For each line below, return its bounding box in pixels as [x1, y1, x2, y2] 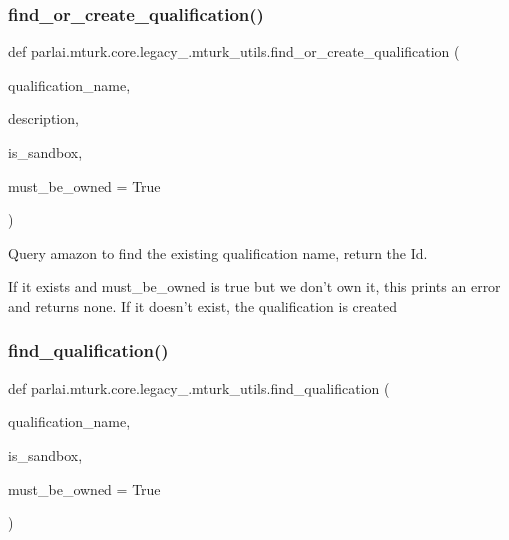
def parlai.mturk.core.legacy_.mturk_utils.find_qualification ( [8, 377, 390, 398]
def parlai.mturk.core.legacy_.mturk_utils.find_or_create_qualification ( [8, 41, 460, 62]
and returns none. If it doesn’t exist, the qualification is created [8, 295, 397, 316]
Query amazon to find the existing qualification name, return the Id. [8, 242, 428, 263]
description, [8, 108, 79, 129]
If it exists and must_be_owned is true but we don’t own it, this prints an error [8, 276, 501, 297]
